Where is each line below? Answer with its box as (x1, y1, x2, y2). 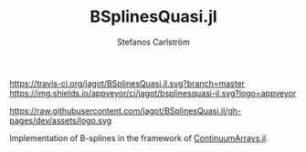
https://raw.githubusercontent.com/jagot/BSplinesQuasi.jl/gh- (9, 105, 242, 116)
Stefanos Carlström (117, 36, 190, 47)
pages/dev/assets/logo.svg (9, 115, 112, 126)
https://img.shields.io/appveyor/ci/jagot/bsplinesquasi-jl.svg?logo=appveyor (9, 87, 297, 98)
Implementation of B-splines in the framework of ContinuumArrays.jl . (9, 132, 269, 143)
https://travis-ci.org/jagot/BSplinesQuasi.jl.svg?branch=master (9, 77, 245, 88)
